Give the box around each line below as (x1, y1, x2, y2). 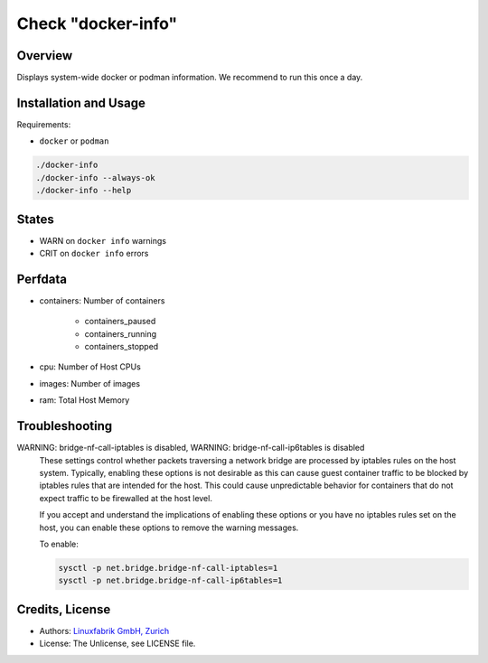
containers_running (84, 328, 157, 339)
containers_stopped (84, 341, 159, 352)
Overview (16, 48, 73, 63)
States (16, 211, 54, 227)
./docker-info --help (35, 185, 132, 196)
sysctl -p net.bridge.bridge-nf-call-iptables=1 (58, 563, 278, 573)
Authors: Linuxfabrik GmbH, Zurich (39, 625, 170, 636)
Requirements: (16, 118, 71, 130)
